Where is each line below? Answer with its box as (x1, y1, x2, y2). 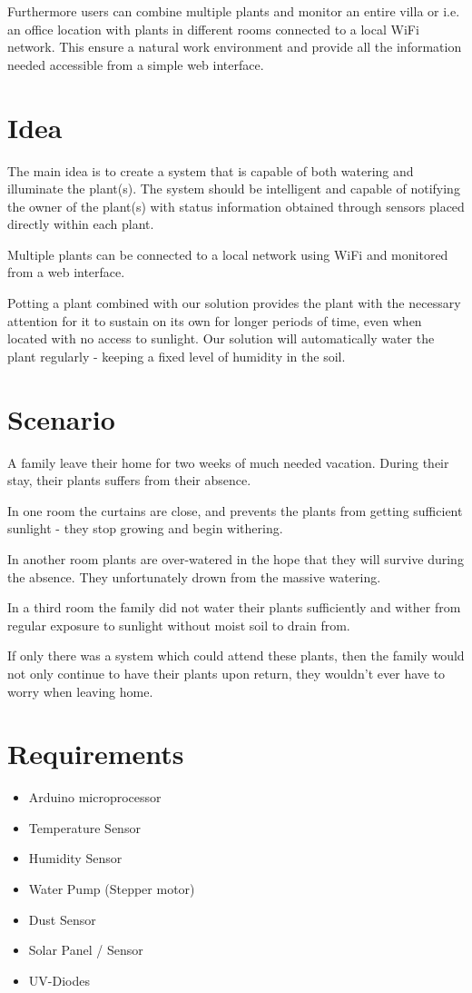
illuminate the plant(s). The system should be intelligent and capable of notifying (7, 179, 460, 198)
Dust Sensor (28, 909, 96, 928)
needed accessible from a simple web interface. (7, 55, 264, 74)
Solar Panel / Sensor (28, 940, 143, 959)
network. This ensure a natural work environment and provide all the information (7, 37, 462, 56)
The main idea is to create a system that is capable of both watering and (7, 161, 414, 180)
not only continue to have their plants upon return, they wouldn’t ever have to (7, 663, 446, 682)
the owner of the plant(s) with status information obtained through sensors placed (7, 196, 465, 215)
